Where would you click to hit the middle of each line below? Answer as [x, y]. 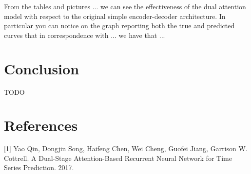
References [41, 125]
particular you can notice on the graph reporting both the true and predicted [119, 26]
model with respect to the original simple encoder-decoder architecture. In [115, 16]
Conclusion [42, 68]
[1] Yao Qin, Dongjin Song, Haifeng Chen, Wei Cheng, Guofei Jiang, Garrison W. [126, 148]
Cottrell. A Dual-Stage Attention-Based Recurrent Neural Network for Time [118, 158]
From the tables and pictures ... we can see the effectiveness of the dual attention [125, 6]
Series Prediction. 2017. [39, 167]
